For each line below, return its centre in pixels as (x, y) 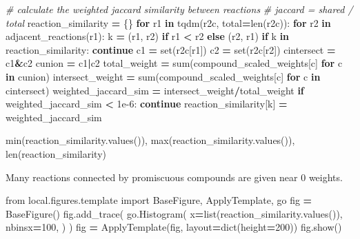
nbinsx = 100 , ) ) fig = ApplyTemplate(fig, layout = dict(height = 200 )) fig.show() (174, 227)
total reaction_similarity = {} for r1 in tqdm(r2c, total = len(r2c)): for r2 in (168, 22)
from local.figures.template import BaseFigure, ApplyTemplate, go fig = (159, 200)
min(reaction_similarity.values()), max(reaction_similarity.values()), (150, 140)
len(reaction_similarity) (56, 153)
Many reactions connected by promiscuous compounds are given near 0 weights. (174, 177)
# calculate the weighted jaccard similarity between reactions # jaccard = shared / (179, 9)
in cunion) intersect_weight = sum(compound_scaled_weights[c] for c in (163, 76)
